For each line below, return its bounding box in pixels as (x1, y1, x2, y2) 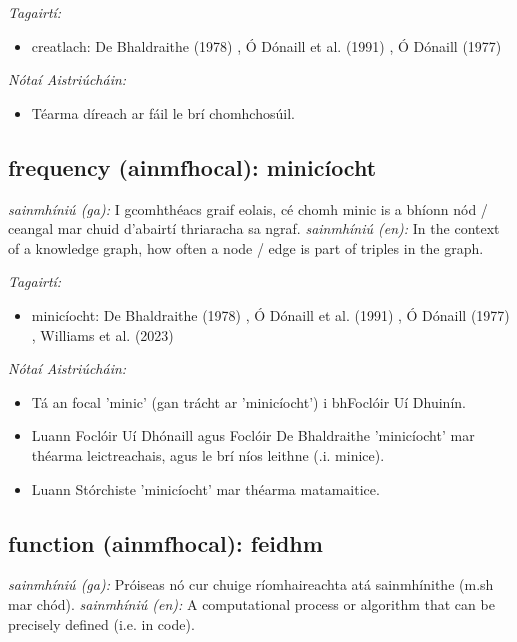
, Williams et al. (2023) (31, 324, 174, 345)
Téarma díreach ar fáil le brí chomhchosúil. (31, 102, 295, 123)
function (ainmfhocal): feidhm (8, 527, 323, 558)
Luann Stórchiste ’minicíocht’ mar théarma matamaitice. (31, 478, 380, 499)
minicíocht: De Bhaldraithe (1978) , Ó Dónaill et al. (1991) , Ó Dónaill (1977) (31, 304, 510, 325)
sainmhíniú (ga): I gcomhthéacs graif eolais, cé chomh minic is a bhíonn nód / (8, 198, 488, 219)
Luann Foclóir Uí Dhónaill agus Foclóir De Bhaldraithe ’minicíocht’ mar (31, 425, 475, 446)
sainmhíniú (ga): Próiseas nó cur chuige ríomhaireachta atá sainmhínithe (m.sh (8, 574, 494, 595)
